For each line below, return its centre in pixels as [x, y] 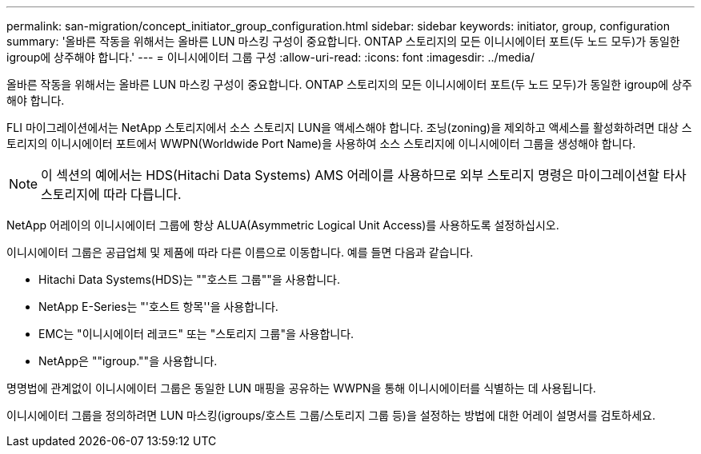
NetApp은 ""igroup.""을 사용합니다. [128, 361]
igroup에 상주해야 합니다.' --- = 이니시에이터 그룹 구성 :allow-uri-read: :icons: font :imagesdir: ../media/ [270, 57]
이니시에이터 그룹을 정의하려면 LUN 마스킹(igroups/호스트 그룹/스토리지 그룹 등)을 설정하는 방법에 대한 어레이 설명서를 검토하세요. [331, 415]
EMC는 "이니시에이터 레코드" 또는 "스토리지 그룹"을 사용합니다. [196, 334]
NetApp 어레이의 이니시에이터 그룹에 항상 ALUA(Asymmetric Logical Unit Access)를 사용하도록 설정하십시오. [283, 225]
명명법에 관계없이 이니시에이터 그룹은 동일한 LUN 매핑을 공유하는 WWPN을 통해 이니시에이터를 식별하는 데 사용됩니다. [301, 388]
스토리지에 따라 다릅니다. [111, 194]
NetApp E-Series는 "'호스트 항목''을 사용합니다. [158, 307]
